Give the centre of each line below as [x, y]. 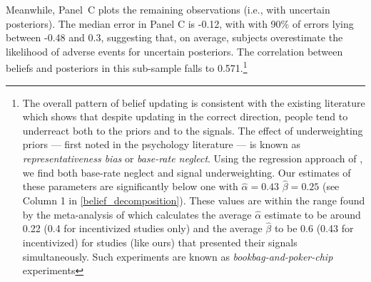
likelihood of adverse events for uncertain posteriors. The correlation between [174, 51]
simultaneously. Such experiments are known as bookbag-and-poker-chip [178, 256]
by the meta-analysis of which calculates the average [137, 214]
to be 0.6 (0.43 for [314, 228]
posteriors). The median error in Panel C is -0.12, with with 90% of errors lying [180, 23]
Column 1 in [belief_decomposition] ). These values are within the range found [194, 200]
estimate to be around [312, 214]
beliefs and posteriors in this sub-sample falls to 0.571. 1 [127, 67]
